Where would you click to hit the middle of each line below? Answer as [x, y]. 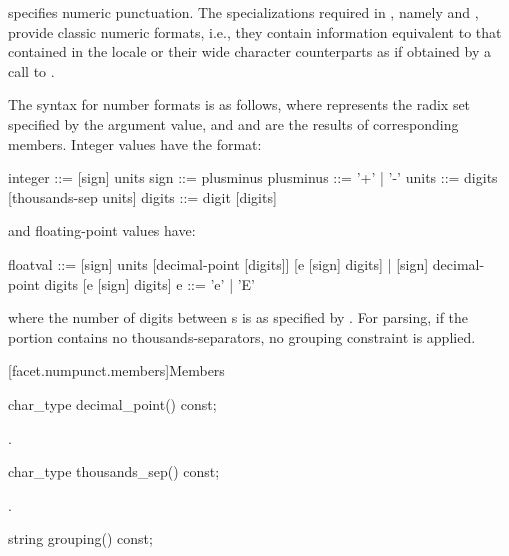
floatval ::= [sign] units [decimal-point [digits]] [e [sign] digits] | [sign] [218, 263]
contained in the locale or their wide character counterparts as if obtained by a [249, 51]
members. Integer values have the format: [135, 143]
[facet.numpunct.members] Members [116, 370]
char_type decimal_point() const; [112, 403]
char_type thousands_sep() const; [114, 471]
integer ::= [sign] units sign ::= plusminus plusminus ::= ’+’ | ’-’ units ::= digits [253, 177]
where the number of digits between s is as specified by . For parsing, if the [238, 317]
